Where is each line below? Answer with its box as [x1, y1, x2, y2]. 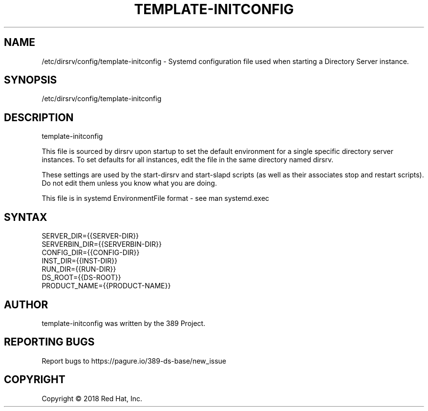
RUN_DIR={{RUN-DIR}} [42, 265, 116, 274]
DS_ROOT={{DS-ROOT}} [42, 273, 121, 282]
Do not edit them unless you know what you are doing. [42, 179, 217, 188]
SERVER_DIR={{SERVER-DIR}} [42, 232, 139, 240]
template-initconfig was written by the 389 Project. [42, 319, 206, 327]
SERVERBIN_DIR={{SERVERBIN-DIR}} [42, 240, 162, 249]
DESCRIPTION [4, 111, 74, 124]
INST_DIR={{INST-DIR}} [42, 257, 118, 265]
